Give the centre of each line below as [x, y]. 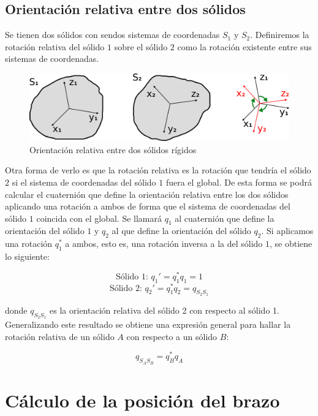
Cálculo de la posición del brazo [142, 400]
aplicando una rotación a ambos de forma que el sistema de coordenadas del [148, 206]
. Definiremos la [280, 35]
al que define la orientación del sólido [181, 231]
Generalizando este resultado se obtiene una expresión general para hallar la [148, 324]
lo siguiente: [27, 256]
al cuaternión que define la [225, 218]
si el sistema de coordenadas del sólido [84, 182]
